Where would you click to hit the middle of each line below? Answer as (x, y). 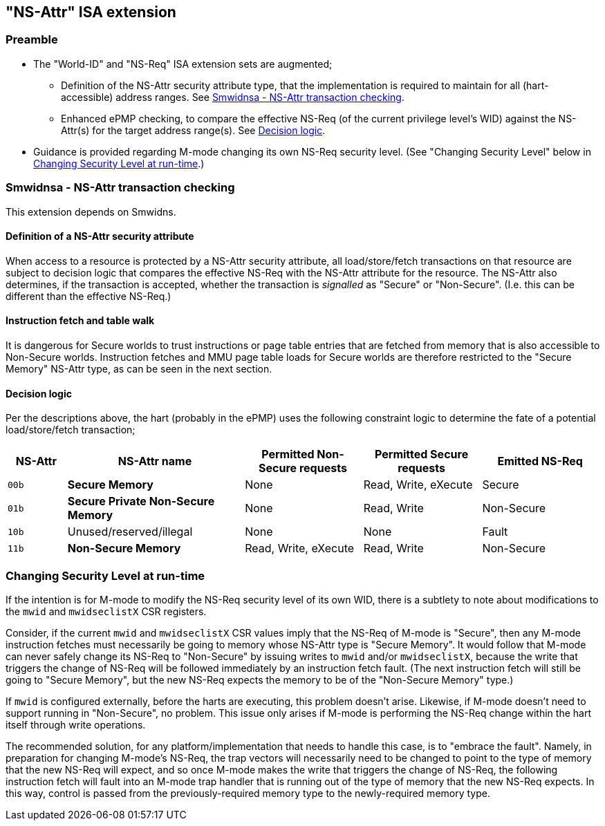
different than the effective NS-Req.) (89, 296)
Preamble (32, 40)
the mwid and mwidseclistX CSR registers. (106, 611)
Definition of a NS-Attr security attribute (100, 236)
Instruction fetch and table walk (80, 321)
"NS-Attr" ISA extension (91, 12)
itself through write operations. (76, 724)
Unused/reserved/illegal (130, 532)
